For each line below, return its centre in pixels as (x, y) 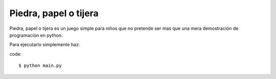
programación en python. (36, 35)
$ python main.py (40, 66)
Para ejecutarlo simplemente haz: (45, 45)
